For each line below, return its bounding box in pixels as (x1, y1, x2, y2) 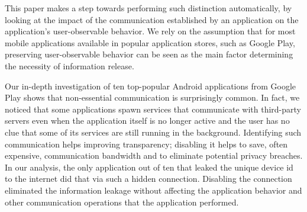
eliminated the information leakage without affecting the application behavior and (5, 184, 302, 196)
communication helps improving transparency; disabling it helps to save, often (5, 137, 288, 150)
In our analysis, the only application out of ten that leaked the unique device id (5, 160, 293, 173)
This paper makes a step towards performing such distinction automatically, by (5, 2, 292, 14)
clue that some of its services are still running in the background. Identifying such (5, 126, 302, 138)
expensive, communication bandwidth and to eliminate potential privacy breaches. (5, 149, 303, 162)
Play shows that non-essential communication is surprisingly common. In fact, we (5, 91, 300, 104)
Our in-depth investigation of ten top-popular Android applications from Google (5, 79, 296, 92)
